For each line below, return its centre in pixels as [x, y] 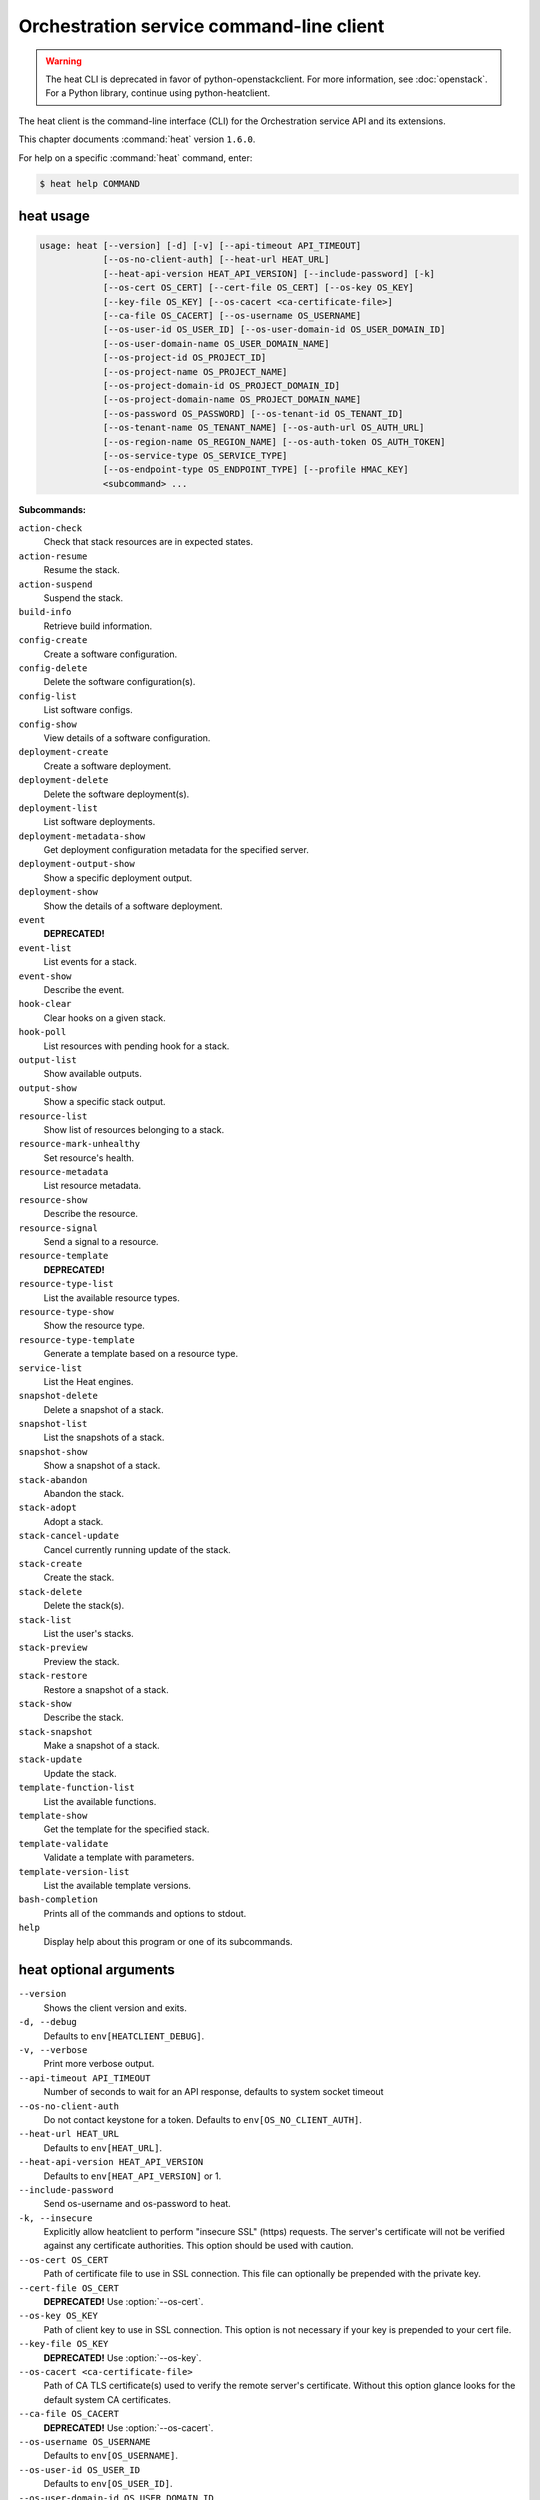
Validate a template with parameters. [119, 1857]
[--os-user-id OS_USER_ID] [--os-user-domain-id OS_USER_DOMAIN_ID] [274, 329]
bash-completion [58, 1899]
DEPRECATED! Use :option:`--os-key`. [122, 2357]
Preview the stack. [81, 1661]
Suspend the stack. [83, 598]
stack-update [50, 1759]
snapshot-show [53, 1451]
